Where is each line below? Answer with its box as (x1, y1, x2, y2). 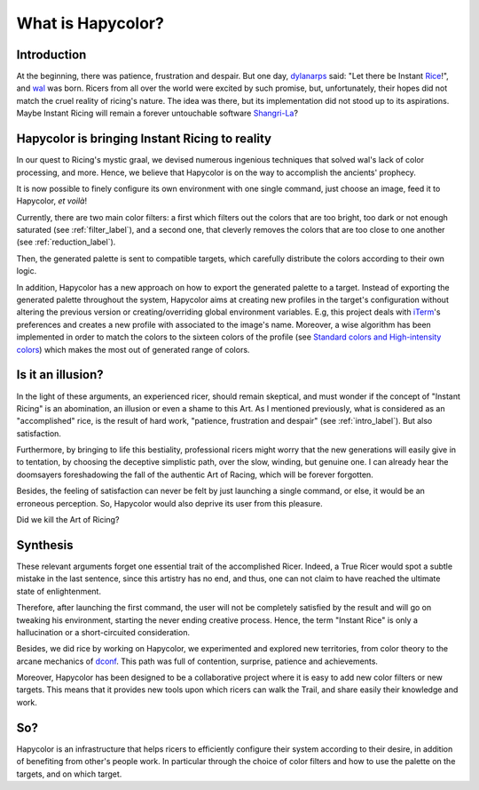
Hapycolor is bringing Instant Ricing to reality (16, 132, 272, 147)
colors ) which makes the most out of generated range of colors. (16, 344, 250, 355)
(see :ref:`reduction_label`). (16, 236, 116, 248)
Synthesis (16, 538, 75, 553)
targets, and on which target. (16, 769, 122, 779)
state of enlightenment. (16, 586, 102, 596)
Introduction (16, 47, 87, 62)
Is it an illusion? (16, 367, 104, 382)
